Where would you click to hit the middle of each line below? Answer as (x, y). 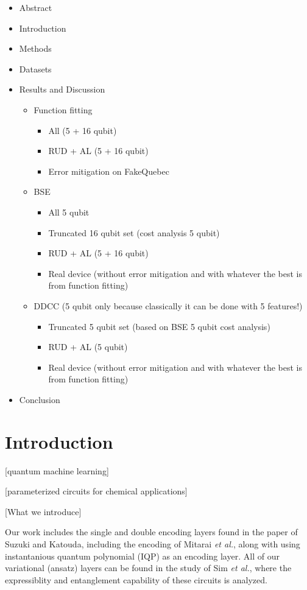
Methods (35, 48)
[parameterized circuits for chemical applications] (96, 491)
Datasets (35, 68)
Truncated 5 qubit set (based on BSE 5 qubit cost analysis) (159, 326)
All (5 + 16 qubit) (83, 130)
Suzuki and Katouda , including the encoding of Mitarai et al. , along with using (153, 543)
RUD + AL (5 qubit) (88, 347)
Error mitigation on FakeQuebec (109, 171)
